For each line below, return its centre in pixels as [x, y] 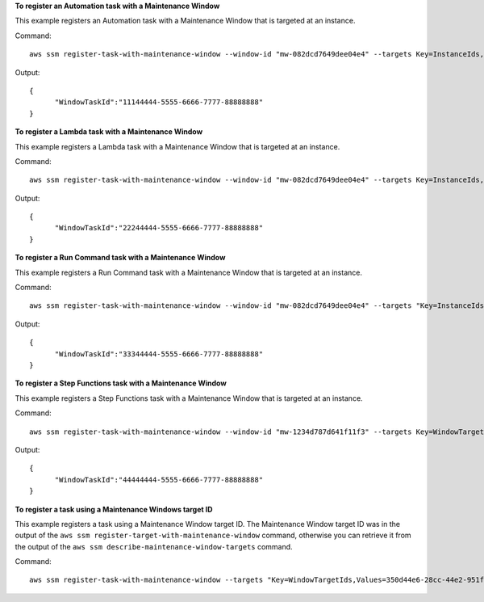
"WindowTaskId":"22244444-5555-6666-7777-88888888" [159, 228]
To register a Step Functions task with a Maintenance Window [121, 383]
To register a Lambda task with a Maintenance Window [109, 132]
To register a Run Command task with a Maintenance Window [120, 258]
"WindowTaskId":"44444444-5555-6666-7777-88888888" [159, 480]
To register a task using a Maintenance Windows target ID [114, 509]
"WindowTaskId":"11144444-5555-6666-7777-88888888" [159, 102]
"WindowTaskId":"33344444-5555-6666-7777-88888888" [159, 354]
